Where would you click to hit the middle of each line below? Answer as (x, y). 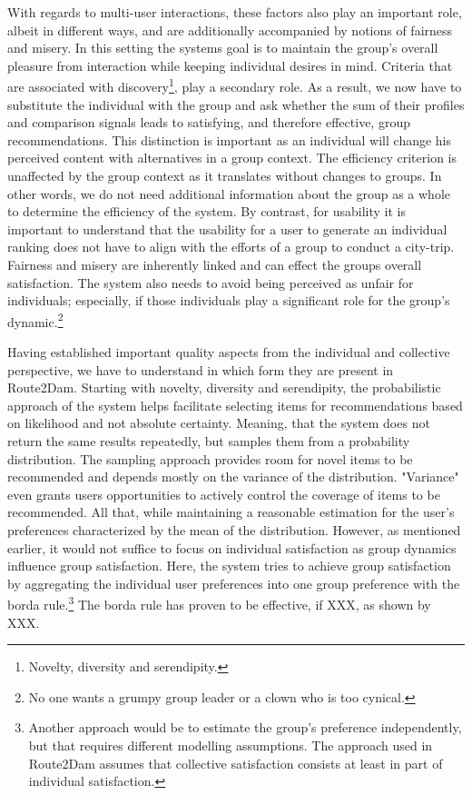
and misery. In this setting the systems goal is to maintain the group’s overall (223, 48)
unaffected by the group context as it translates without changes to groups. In (225, 175)
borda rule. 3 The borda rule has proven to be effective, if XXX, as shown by (219, 603)
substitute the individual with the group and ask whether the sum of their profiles (236, 104)
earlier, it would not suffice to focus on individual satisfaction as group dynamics (232, 547)
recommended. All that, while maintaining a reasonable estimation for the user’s (231, 512)
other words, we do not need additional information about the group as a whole (229, 193)
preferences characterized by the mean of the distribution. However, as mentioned (234, 529)
